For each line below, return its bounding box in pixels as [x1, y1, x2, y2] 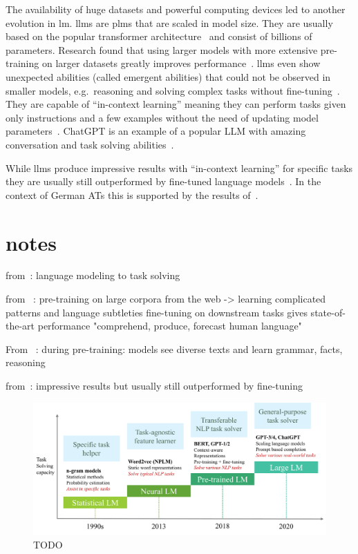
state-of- [310, 305, 346, 319]
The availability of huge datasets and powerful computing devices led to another [6, 2, 346, 16]
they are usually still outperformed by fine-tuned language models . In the [6, 174, 321, 189]
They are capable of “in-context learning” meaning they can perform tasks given [6, 97, 346, 111]
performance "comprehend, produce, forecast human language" [37, 318, 302, 333]
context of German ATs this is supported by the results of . [6, 187, 258, 202]
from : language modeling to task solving [6, 268, 180, 283]
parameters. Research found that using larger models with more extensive [6, 42, 318, 57]
